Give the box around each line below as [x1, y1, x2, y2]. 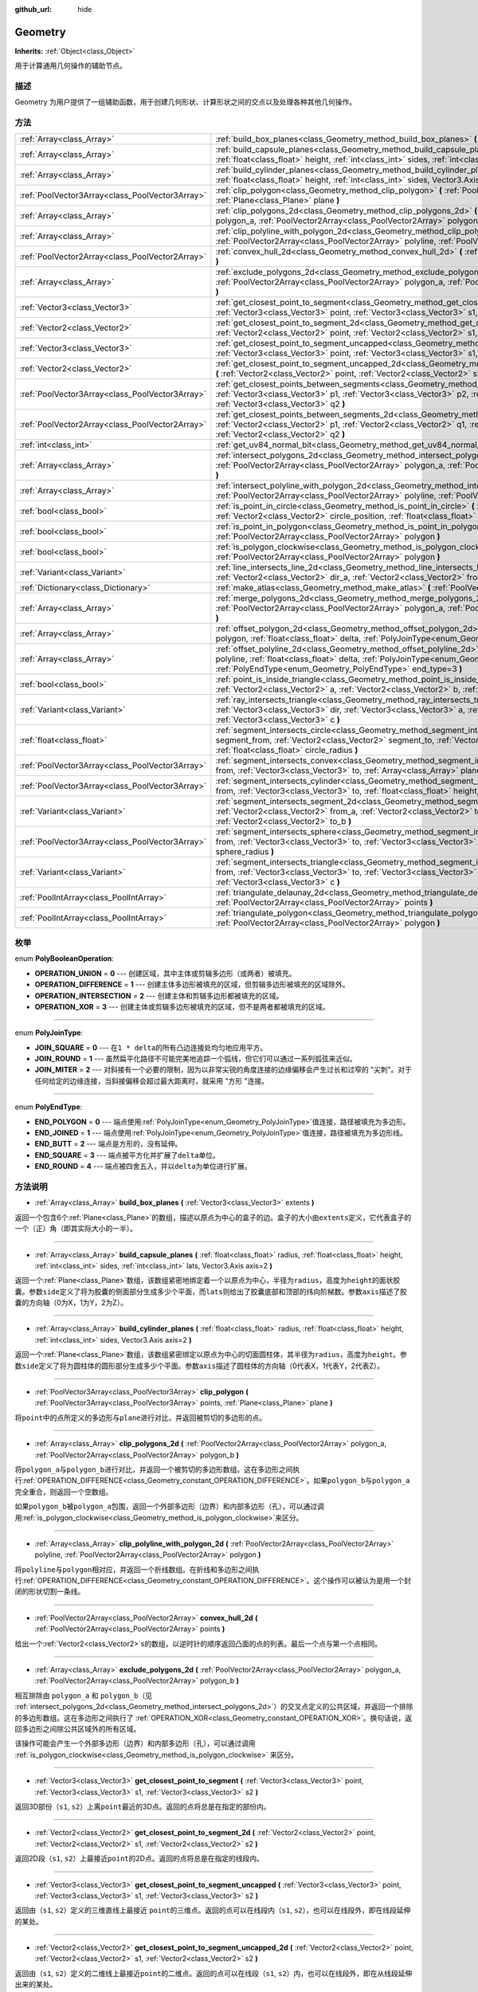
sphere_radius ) [215, 845, 275, 857]
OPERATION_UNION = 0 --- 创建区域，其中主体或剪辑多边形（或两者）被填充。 [34, 968, 296, 978]
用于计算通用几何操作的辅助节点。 [14, 61, 127, 71]
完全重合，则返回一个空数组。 [14, 1487, 113, 1496]
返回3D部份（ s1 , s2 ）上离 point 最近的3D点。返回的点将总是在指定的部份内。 [14, 1802, 271, 1811]
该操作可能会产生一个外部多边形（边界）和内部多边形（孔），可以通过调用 [14, 1739, 256, 1748]
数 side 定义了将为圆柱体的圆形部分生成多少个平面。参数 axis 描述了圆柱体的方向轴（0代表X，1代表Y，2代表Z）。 [14, 1361, 385, 1370]
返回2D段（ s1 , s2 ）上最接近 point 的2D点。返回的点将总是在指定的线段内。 [14, 1853, 264, 1864]
